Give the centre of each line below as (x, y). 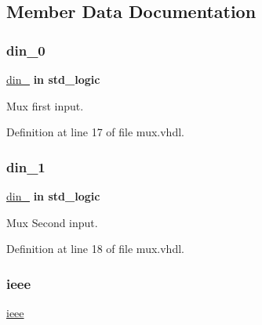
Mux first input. (45, 105)
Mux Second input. (52, 222)
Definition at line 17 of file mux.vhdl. (95, 132)
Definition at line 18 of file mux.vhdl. (95, 249)
